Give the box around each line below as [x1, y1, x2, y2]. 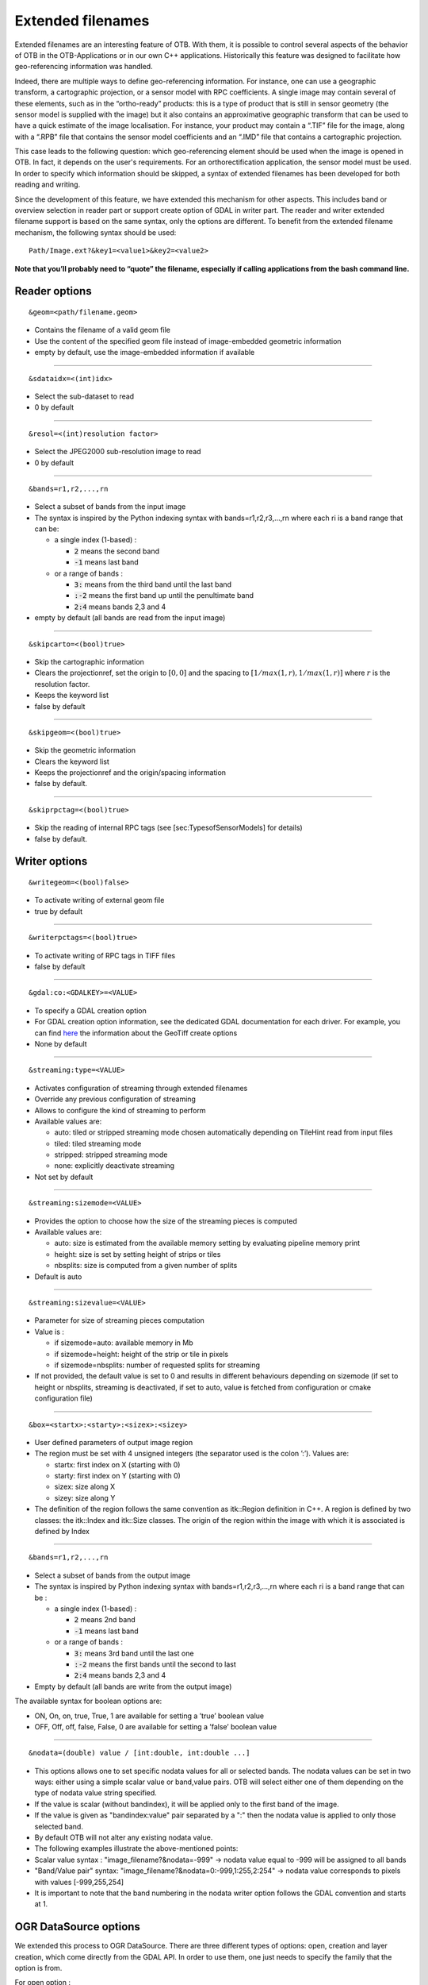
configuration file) [34, 1393, 93, 1403]
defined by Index [34, 1527, 90, 1536]
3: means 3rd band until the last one [74, 1648, 194, 1658]
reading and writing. [14, 179, 81, 190]
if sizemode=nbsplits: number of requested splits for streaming [54, 1360, 261, 1370]
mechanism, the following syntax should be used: [14, 227, 177, 237]
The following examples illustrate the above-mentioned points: [34, 1844, 239, 1853]
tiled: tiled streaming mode [54, 1139, 142, 1148]
